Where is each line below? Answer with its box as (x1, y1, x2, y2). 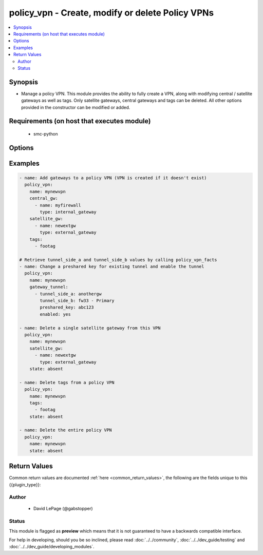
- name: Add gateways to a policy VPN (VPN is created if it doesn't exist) (19, 175, 207, 180)
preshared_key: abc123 (39, 305, 94, 310)
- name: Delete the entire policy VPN (19, 427, 112, 433)
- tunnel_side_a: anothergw (35, 291, 102, 297)
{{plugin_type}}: (9, 481, 41, 487)
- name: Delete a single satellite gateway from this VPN (19, 325, 161, 331)
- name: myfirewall (35, 202, 81, 208)
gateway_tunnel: (29, 284, 68, 290)
